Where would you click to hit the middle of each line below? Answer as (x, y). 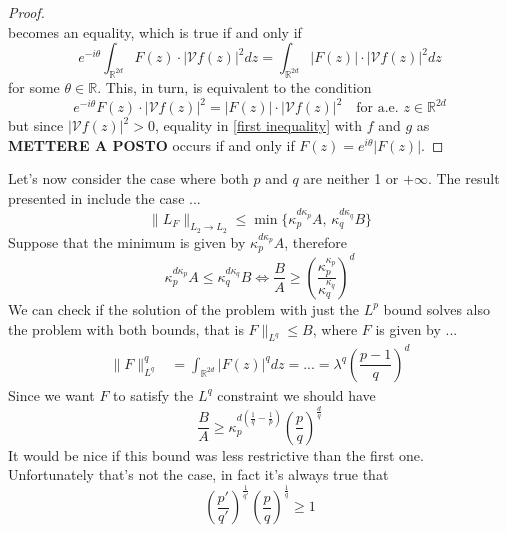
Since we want (51, 394)
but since (36, 125)
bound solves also (436, 308)
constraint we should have (296, 394)
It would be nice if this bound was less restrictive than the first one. (216, 454)
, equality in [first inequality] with (258, 125)
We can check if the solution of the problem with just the (183, 308)
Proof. (26, 12)
